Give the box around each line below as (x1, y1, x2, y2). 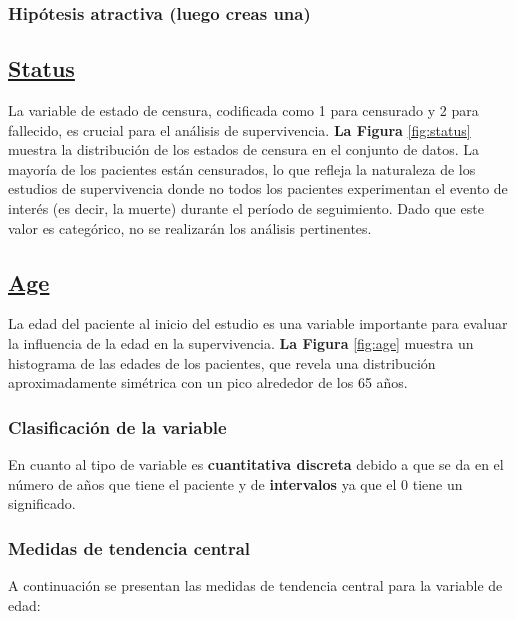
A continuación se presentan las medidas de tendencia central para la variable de (8, 575, 503, 595)
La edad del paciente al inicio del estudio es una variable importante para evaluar (8, 313, 508, 334)
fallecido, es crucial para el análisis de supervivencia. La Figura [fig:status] (8, 119, 471, 140)
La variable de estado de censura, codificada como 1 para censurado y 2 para (8, 100, 479, 121)
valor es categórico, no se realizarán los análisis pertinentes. (8, 217, 372, 238)
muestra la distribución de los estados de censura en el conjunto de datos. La (8, 139, 479, 160)
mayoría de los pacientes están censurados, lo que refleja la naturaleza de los (8, 158, 476, 179)
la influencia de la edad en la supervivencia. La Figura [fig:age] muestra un (8, 333, 474, 353)
